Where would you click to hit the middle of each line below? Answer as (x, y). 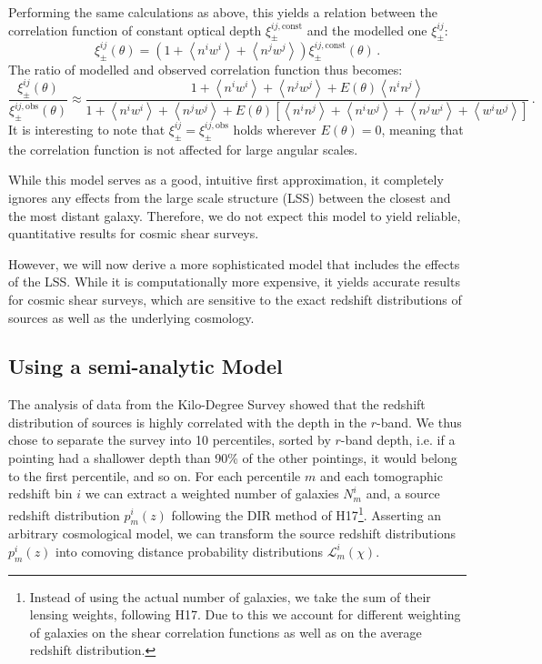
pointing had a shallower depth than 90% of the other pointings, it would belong (233, 458)
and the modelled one (367, 30)
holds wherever (275, 129)
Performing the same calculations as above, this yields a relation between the (223, 12)
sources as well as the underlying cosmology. (131, 317)
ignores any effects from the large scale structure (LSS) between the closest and (230, 197)
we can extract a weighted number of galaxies (212, 493)
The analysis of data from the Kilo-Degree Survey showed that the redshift (217, 404)
